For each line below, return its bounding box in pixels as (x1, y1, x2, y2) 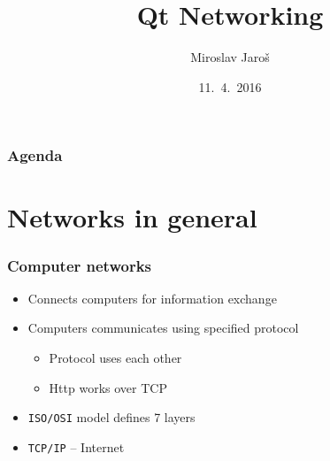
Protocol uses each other (49, 349, 182, 367)
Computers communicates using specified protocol (27, 319, 299, 337)
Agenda (7, 144, 63, 166)
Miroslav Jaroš (190, 48, 270, 66)
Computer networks (7, 254, 151, 276)
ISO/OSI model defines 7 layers (27, 408, 196, 426)
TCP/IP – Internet (27, 437, 125, 456)
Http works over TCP (49, 378, 167, 396)
